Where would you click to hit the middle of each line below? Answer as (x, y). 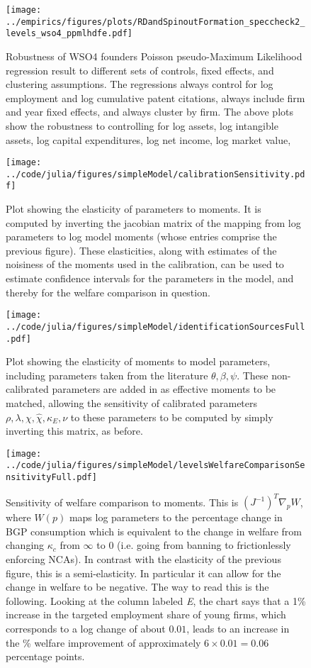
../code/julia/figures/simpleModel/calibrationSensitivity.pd (155, 174)
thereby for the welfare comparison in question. (108, 292)
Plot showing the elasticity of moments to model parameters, (138, 361)
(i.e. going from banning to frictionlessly (204, 545)
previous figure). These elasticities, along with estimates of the (141, 250)
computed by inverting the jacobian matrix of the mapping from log (153, 222)
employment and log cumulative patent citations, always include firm (155, 98)
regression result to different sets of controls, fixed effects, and (140, 70)
